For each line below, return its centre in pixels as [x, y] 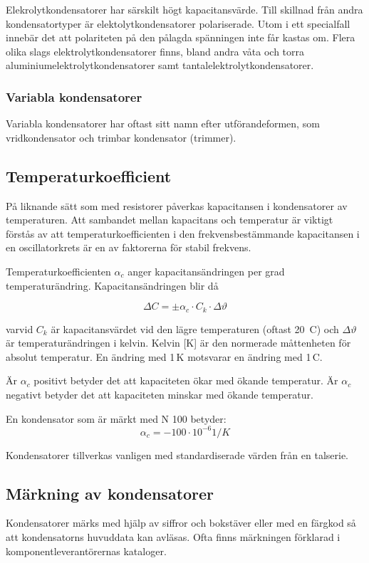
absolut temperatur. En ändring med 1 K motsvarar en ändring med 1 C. [164, 356]
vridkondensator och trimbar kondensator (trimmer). [121, 137]
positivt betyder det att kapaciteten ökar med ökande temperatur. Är [186, 380]
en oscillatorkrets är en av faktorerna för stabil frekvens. [129, 247]
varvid [20, 328]
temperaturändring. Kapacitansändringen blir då [112, 285]
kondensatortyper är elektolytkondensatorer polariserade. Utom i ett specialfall [178, 23]
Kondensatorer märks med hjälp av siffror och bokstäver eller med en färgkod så [181, 523]
